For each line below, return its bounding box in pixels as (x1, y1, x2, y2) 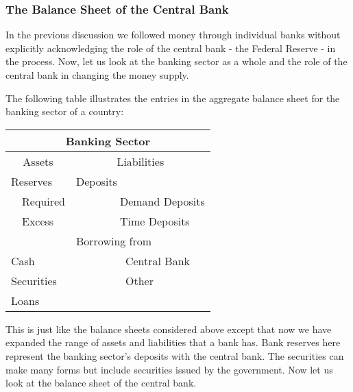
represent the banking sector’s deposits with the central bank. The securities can (5, 348, 344, 363)
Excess (22, 212, 54, 229)
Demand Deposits (119, 193, 205, 209)
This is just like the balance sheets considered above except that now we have (5, 321, 332, 336)
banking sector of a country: (5, 104, 124, 119)
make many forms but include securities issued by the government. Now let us (5, 362, 333, 376)
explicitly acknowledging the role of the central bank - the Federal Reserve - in (5, 40, 336, 55)
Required (22, 193, 65, 209)
